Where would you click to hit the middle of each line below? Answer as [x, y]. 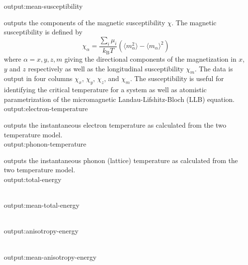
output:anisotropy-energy [41, 231]
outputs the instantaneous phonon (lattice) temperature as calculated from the [121, 160]
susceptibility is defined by [43, 32]
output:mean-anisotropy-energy [50, 257]
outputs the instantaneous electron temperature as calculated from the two [115, 125]
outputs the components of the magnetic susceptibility [85, 22]
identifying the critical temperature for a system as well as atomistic [105, 90]
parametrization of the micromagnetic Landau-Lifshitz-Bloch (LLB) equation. [119, 99]
